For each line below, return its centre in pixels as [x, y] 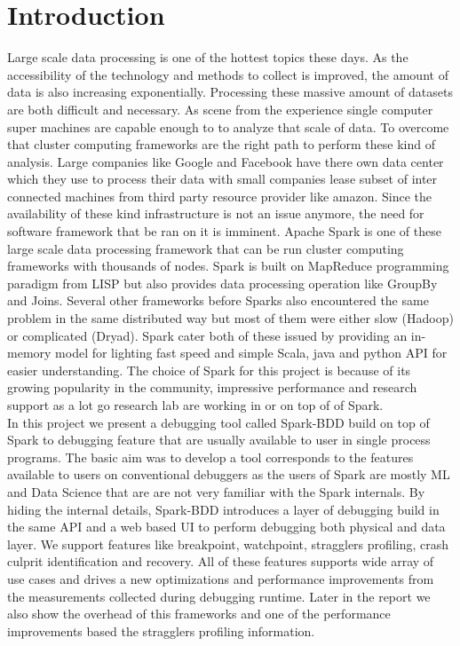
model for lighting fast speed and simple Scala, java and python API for [251, 353]
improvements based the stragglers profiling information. [161, 630]
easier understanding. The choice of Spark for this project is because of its [209, 370]
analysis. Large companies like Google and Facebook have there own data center [226, 161]
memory [29, 353]
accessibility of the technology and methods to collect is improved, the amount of [228, 74]
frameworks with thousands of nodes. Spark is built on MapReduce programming [228, 266]
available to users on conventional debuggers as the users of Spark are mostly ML [229, 474]
